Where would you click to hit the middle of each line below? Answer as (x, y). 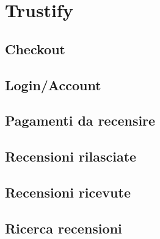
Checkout (35, 48)
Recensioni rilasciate (71, 156)
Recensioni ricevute (68, 192)
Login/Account (53, 84)
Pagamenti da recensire (80, 120)
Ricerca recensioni (64, 228)
